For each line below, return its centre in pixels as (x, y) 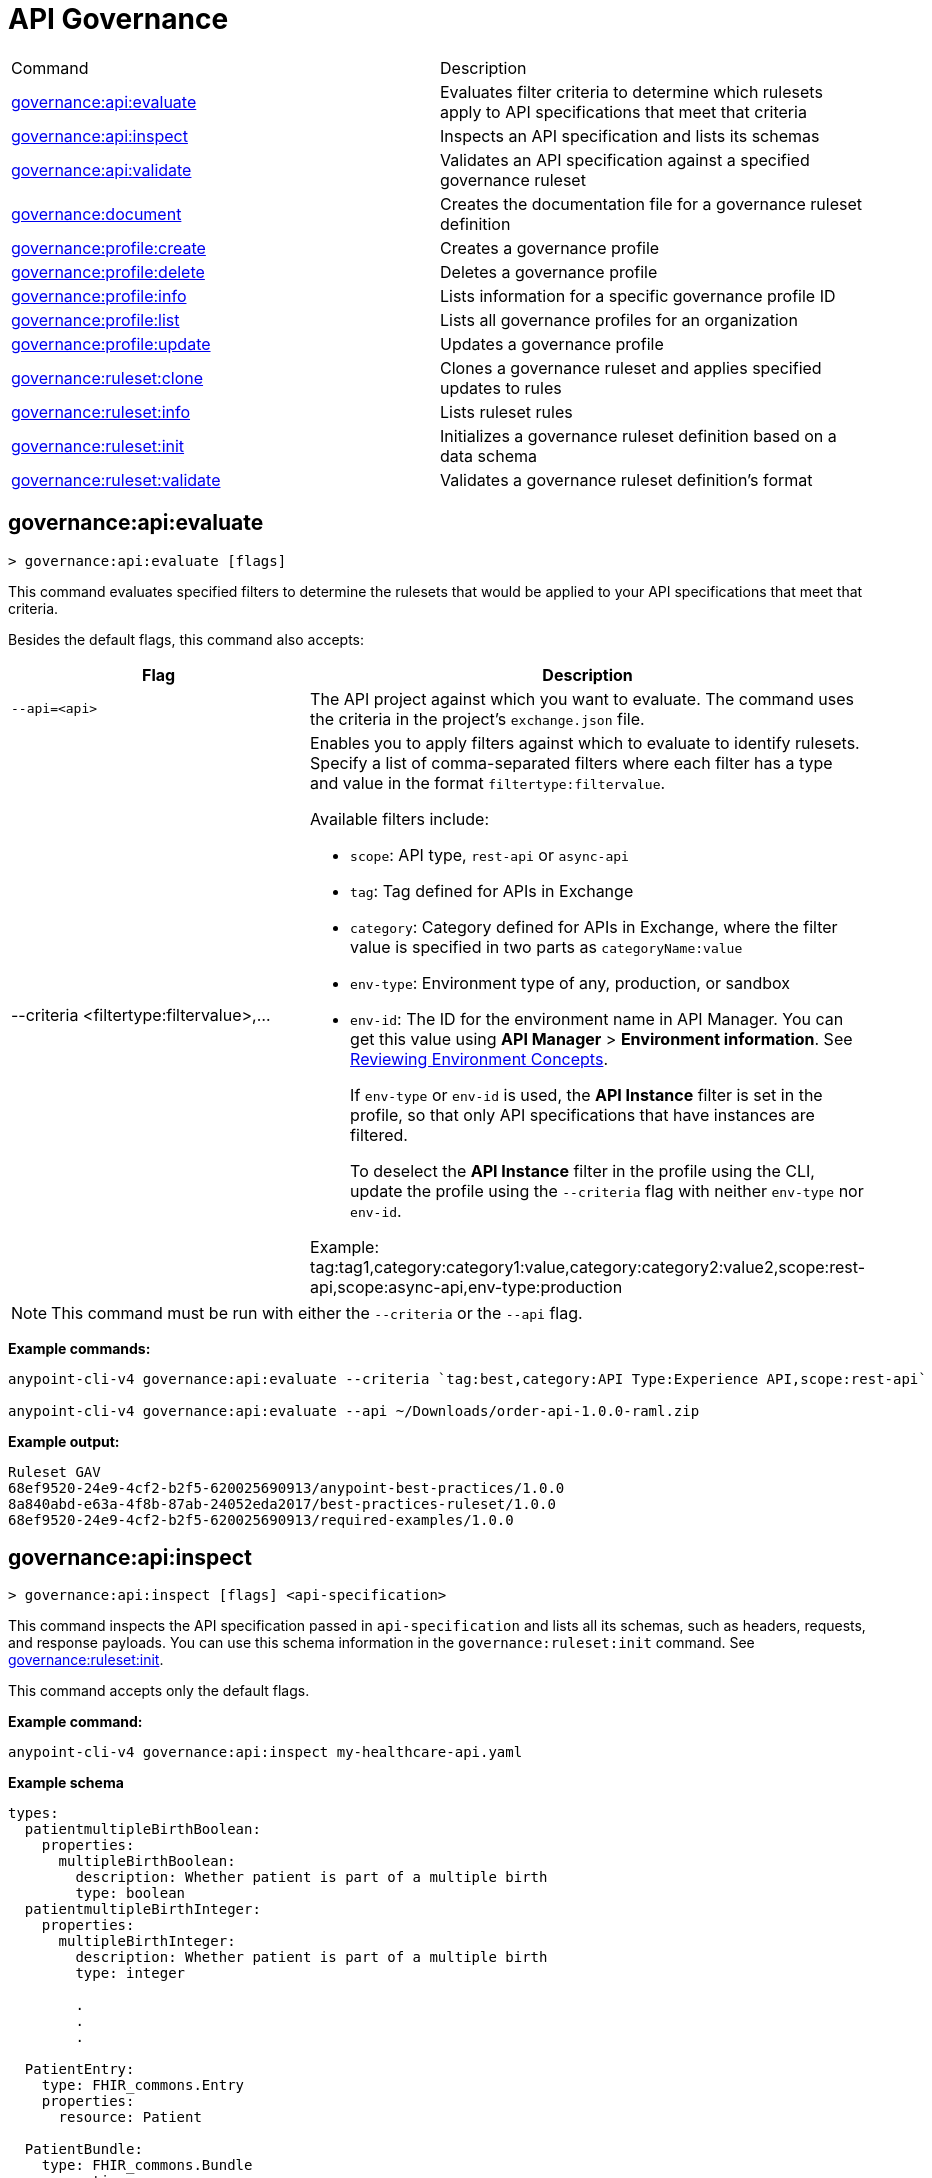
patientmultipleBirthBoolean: (142, 1829)
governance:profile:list (95, 319)
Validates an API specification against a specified (625, 159)
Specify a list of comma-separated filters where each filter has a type (571, 762)
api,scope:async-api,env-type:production (466, 1286)
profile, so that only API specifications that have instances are (582, 1114)
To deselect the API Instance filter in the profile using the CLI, (582, 1170)
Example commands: (79, 1348)
